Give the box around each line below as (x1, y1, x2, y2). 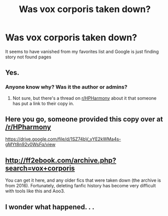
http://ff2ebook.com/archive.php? (5, 156, 117, 165)
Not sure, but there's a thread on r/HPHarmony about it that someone (12, 95, 157, 101)
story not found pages (5, 54, 51, 60)
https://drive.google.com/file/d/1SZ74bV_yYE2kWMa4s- (5, 136, 121, 142)
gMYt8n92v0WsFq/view (5, 141, 55, 148)
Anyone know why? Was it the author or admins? (5, 84, 128, 91)
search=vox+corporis (5, 164, 75, 172)
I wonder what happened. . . (5, 202, 95, 211)
